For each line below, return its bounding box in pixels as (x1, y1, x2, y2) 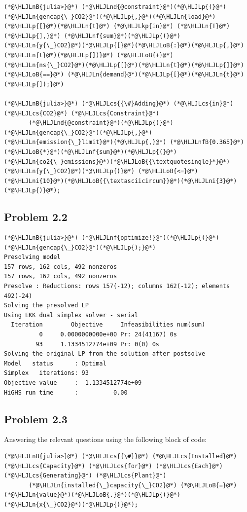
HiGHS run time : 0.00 (4, 389, 128, 396)
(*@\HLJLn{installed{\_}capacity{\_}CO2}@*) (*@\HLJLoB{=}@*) (29, 481, 237, 489)
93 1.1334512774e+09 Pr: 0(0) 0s (35, 340, 159, 348)
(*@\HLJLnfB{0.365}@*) (170, 139, 244, 146)
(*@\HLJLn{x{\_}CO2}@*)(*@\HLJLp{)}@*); (4, 501, 139, 508)
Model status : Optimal (4, 360, 106, 367)
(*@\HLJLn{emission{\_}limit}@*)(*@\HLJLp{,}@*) (4, 139, 167, 146)
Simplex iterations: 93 (4, 369, 89, 377)
